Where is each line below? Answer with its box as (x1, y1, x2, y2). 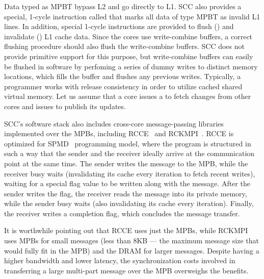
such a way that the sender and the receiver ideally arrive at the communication (4, 148, 255, 159)
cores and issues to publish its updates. (4, 100, 126, 111)
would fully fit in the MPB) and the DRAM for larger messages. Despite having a (4, 245, 259, 256)
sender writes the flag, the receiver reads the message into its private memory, (4, 188, 247, 198)
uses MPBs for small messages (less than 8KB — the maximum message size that (4, 235, 259, 246)
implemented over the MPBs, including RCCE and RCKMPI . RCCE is (4, 128, 234, 139)
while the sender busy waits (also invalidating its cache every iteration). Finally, (4, 198, 254, 209)
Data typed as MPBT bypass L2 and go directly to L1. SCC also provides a (4, 1, 242, 11)
